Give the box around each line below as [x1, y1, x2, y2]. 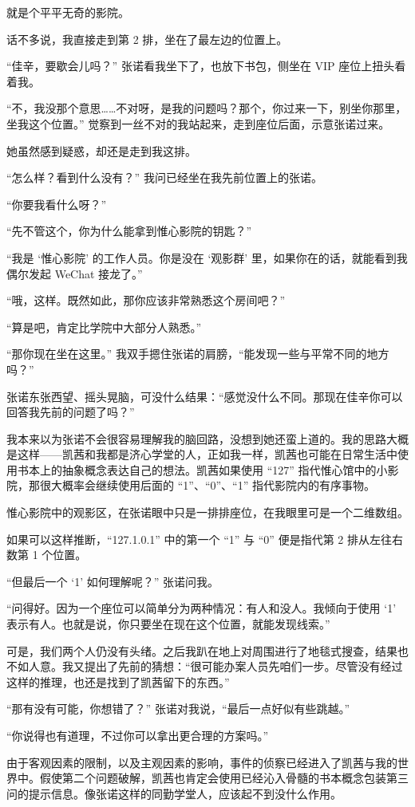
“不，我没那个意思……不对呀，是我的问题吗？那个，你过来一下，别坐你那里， [6, 100, 407, 116]
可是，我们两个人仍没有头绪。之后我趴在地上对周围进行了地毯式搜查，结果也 [6, 642, 409, 659]
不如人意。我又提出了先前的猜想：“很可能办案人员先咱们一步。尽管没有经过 [6, 658, 403, 675]
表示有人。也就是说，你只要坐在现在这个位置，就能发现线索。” [6, 616, 330, 632]
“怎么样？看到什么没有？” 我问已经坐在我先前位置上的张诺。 [6, 169, 322, 186]
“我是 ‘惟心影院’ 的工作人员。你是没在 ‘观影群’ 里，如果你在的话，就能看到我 [6, 249, 408, 266]
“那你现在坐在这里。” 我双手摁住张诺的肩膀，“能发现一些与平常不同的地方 [6, 345, 389, 362]
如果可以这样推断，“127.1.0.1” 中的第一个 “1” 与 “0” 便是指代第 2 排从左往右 [6, 530, 403, 547]
